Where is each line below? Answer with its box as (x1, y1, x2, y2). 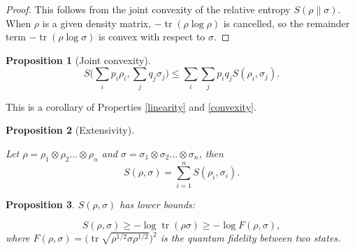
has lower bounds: (119, 196, 196, 211)
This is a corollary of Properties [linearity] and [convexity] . (6, 99, 256, 114)
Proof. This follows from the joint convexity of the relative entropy (6, 2, 291, 16)
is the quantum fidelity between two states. (160, 231, 341, 245)
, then (198, 146, 224, 160)
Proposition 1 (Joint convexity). (6, 52, 151, 67)
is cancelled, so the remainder (223, 15, 350, 30)
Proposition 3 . (6, 196, 75, 211)
